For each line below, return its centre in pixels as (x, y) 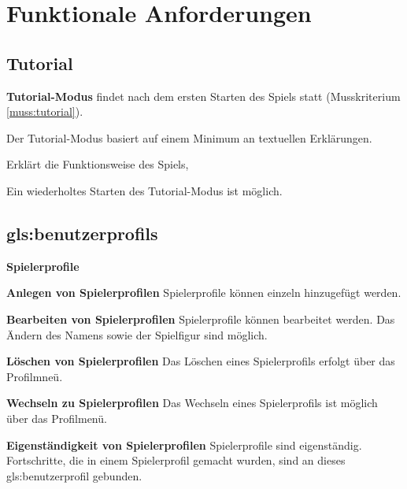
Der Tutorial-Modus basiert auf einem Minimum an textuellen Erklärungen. (189, 137)
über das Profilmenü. (57, 418)
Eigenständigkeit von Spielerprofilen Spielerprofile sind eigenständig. (184, 445)
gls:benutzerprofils (82, 233)
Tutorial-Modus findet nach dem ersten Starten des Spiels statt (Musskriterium (203, 96)
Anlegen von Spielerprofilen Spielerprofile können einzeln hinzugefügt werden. (204, 293)
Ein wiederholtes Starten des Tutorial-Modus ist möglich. (144, 190)
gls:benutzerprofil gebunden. (74, 475)
